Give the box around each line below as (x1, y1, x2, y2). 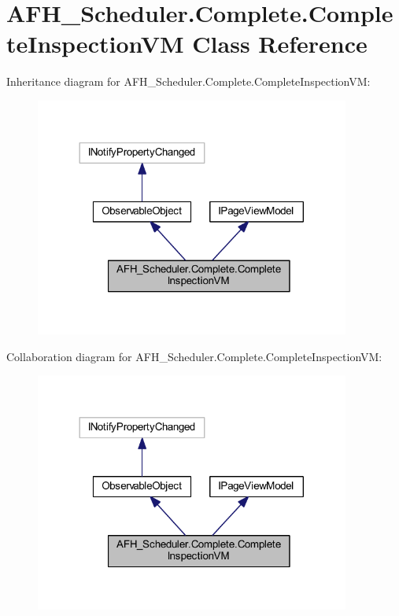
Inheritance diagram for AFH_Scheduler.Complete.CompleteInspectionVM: (6, 73, 371, 90)
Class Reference (192, 28, 368, 60)
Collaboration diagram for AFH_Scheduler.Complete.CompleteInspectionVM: (6, 348, 382, 364)
